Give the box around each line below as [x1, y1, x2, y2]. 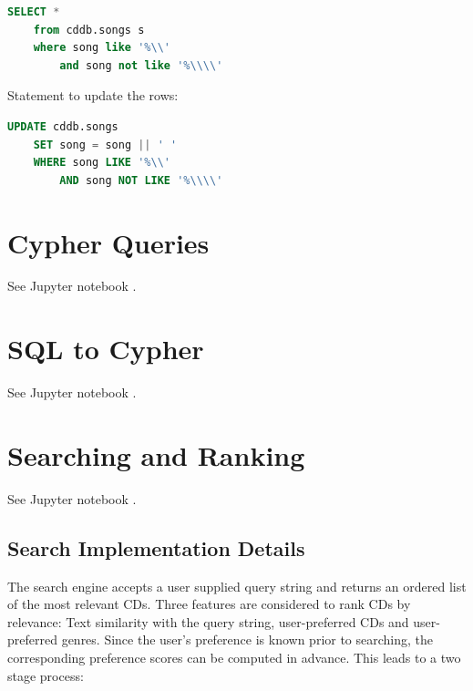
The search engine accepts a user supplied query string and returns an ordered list [7, 576, 467, 595]
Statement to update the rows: [7, 86, 179, 105]
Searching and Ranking [7, 436, 305, 473]
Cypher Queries [7, 223, 210, 261]
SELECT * [7, 5, 60, 18]
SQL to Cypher [7, 330, 204, 367]
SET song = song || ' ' [33, 138, 178, 151]
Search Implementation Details [7, 533, 305, 562]
